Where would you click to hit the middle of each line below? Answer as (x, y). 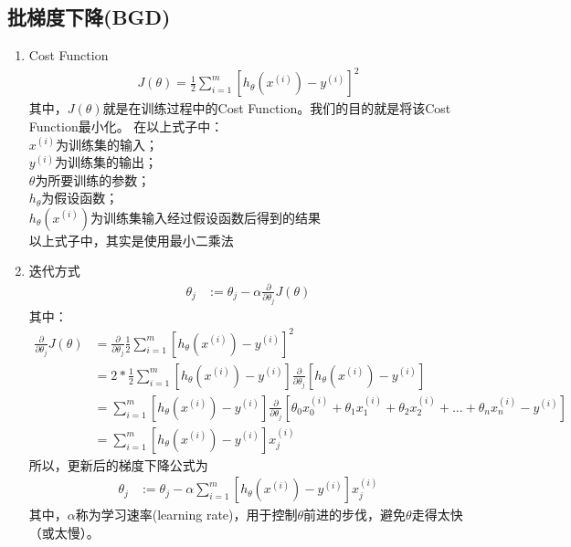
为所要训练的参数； (93, 179)
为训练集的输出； (106, 162)
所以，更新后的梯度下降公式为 (118, 464)
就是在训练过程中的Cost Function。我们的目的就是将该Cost (277, 108)
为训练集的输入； (107, 144)
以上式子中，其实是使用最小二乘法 (131, 240)
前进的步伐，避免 (355, 515)
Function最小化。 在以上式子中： (126, 126)
